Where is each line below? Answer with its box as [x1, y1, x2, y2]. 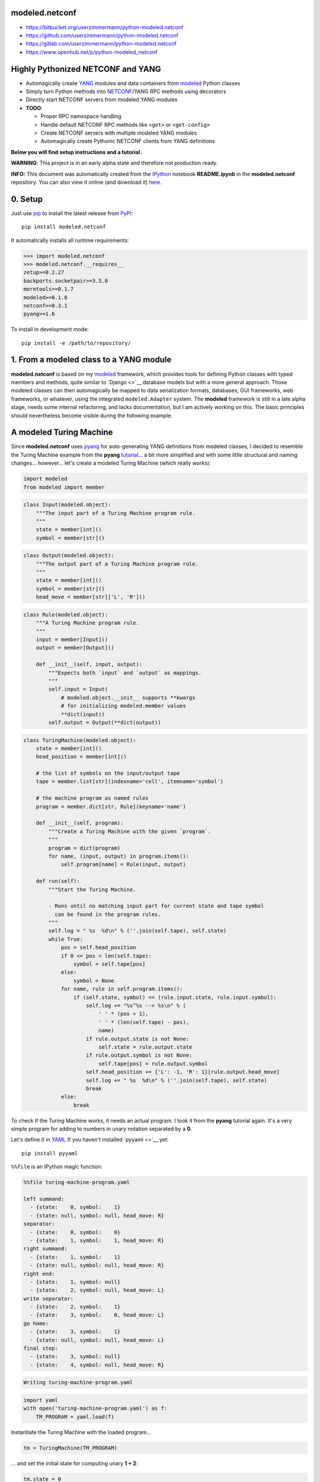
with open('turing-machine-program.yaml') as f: [23, 1405, 168, 1412]
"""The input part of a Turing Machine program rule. [36, 510, 196, 516]
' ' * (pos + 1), [98, 1011, 149, 1017]
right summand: [23, 1245, 68, 1252]
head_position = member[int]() [36, 753, 127, 760]
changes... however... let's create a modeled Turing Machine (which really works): [11, 459, 211, 467]
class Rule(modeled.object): [23, 611, 108, 618]
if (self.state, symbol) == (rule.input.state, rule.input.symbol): [73, 994, 277, 1001]
